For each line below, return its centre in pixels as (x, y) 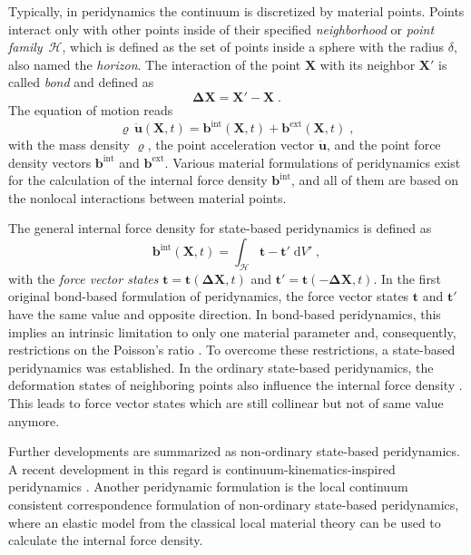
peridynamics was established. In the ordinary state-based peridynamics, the (221, 367)
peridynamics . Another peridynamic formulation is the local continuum (208, 487)
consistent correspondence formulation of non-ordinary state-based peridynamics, (234, 504)
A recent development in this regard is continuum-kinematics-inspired (202, 468)
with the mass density (69, 145)
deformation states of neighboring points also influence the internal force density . (235, 385)
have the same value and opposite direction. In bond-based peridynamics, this (225, 314)
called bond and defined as (81, 82)
